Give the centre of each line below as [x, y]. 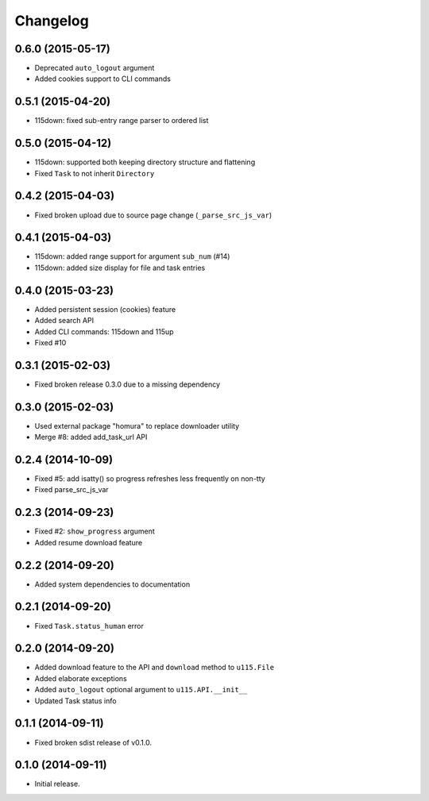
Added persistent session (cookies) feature [105, 309]
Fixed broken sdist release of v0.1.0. [93, 742]
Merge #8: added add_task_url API [91, 437]
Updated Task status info [75, 701]
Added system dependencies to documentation [112, 584]
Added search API [64, 321]
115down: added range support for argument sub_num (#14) [132, 256]
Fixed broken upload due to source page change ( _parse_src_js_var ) [153, 215]
